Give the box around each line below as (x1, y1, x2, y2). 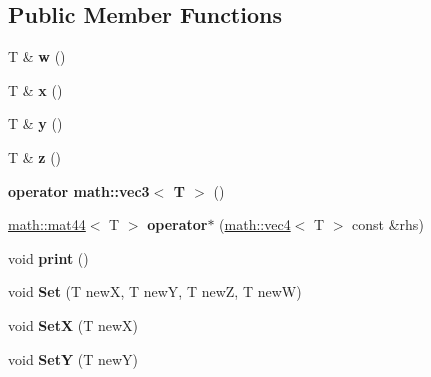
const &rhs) (352, 214, 424, 235)
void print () (8, 247, 89, 268)
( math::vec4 (219, 214, 291, 235)
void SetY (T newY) (8, 348, 139, 369)
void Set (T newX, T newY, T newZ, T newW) (8, 281, 302, 302)
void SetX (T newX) (8, 314, 139, 335)
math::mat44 (8, 214, 86, 235)
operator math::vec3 (8, 180, 150, 201)
